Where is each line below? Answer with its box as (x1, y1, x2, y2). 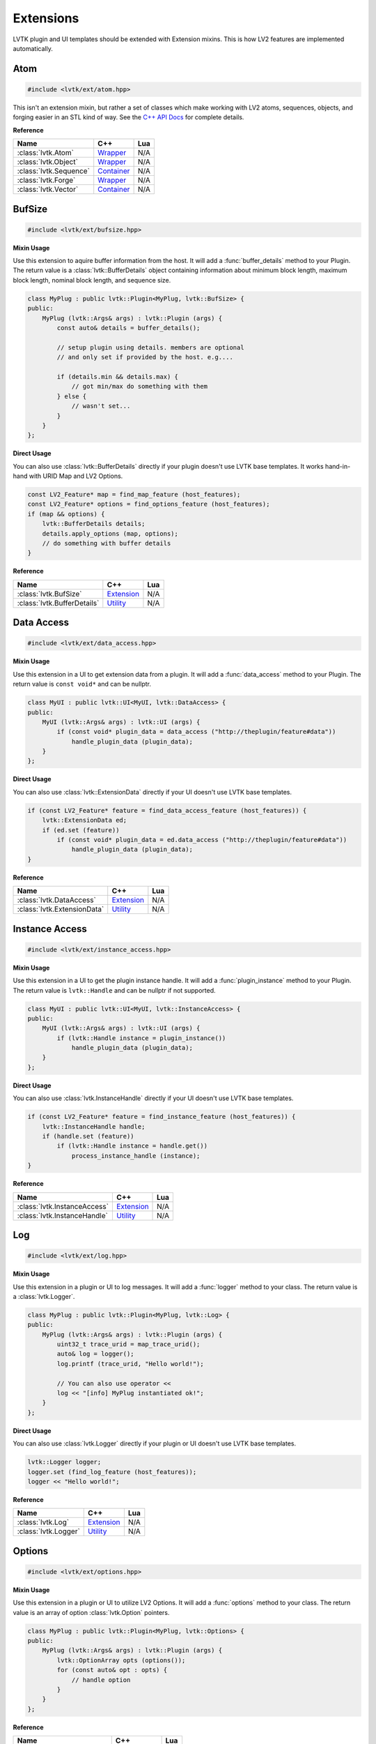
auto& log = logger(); (56, 1350, 135, 1358)
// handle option (71, 1676, 131, 1684)
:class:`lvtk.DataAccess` (17, 895, 97, 905)
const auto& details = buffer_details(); (56, 324, 201, 332)
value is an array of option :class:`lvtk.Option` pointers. (13, 1608, 170, 1616)
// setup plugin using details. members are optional (56, 343, 244, 352)
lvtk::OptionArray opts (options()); (56, 1656, 186, 1664)
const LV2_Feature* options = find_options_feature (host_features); (27, 500, 270, 509)
